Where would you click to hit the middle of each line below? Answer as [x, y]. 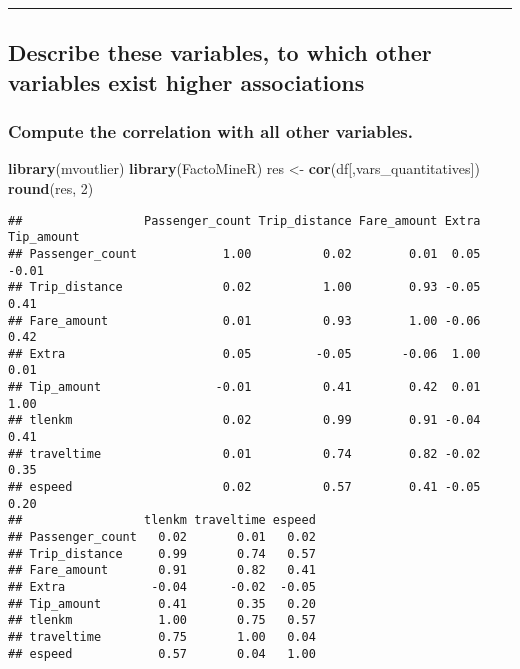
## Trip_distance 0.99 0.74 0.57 [162, 553]
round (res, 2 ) [51, 187]
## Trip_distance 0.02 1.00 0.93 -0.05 [244, 287]
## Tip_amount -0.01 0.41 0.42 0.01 [244, 387]
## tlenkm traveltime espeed [162, 520]
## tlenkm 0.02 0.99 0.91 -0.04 [244, 420]
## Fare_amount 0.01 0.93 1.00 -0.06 [244, 320]
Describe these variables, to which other [220, 52]
